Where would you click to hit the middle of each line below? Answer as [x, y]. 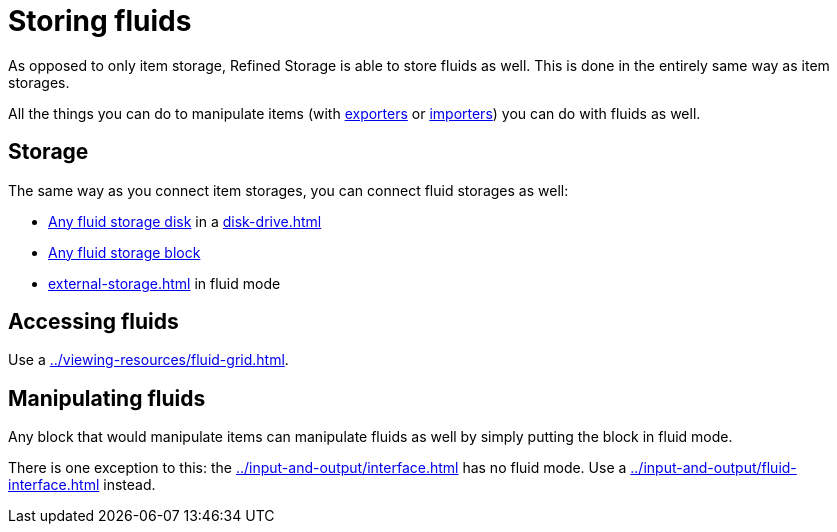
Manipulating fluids [107, 398]
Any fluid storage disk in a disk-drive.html [185, 221]
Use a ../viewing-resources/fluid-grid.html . [148, 360]
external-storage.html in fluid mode [164, 283]
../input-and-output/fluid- [713, 468]
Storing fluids [100, 21]
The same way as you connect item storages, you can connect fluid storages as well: [288, 190]
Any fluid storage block [124, 252]
